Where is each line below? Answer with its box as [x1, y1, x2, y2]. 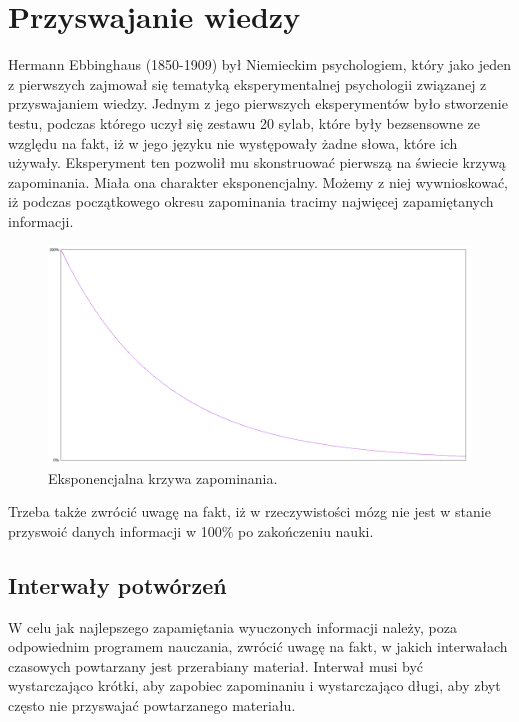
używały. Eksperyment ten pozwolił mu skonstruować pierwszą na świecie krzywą [8, 152, 506, 173]
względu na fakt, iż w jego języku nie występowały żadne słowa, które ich [8, 132, 458, 153]
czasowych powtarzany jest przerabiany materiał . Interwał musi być [8, 655, 424, 676]
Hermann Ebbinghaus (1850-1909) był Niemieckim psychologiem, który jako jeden [8, 54, 511, 75]
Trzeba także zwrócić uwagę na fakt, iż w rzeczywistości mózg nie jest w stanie [8, 501, 491, 522]
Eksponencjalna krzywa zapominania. [48, 467, 278, 488]
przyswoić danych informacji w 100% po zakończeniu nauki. [8, 520, 374, 541]
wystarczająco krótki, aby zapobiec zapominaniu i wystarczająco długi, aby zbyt [8, 675, 501, 696]
